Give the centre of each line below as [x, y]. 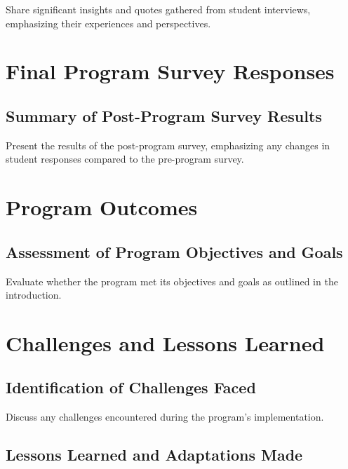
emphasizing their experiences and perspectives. [108, 23]
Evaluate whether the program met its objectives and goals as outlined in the [172, 281]
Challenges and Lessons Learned [165, 342]
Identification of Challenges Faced [131, 387]
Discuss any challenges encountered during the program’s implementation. [165, 417]
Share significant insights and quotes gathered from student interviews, [158, 9]
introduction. [34, 295]
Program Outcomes [102, 207]
